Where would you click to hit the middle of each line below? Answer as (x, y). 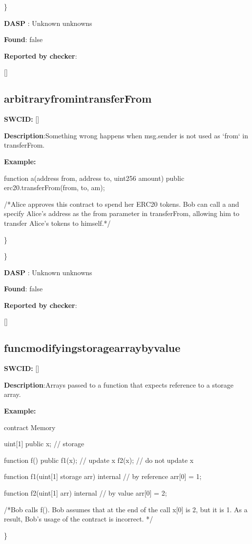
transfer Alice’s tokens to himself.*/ (57, 223)
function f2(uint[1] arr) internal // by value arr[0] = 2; (85, 493)
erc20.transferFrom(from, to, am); (54, 187)
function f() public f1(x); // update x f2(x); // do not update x (99, 460)
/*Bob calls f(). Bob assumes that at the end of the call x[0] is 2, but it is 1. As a (126, 509)
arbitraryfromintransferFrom (78, 98)
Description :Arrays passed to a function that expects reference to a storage (119, 384)
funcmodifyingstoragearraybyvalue (92, 348)
